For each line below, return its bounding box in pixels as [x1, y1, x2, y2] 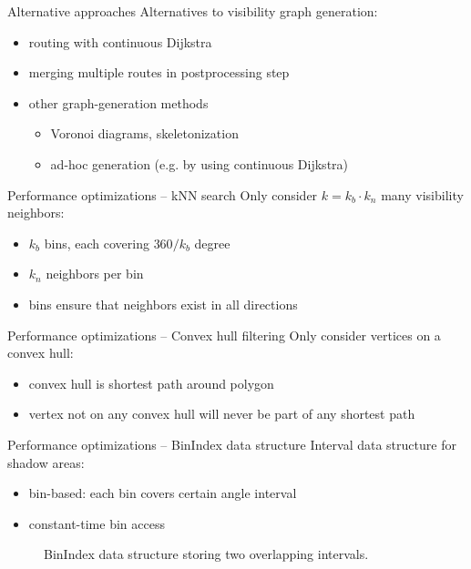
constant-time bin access [28, 513, 165, 533]
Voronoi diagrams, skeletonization [50, 124, 239, 143]
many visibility [381, 185, 464, 204]
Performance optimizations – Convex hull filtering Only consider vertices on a [7, 325, 441, 344]
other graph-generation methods [28, 93, 209, 112]
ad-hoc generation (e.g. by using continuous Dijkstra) [50, 154, 349, 173]
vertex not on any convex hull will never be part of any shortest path [28, 404, 415, 423]
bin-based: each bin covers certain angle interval [28, 483, 297, 503]
